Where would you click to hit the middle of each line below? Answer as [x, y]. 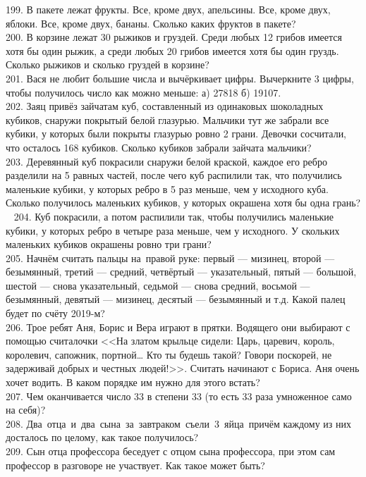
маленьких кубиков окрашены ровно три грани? [109, 244]
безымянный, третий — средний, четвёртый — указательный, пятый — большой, [181, 272]
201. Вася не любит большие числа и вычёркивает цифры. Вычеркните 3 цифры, [180, 78]
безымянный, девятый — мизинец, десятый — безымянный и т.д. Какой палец [176, 299]
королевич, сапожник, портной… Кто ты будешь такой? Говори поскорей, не [169, 354]
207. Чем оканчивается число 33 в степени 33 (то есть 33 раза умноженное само [179, 396]
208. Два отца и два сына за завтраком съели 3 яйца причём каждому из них [178, 423]
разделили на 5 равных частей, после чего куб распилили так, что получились [174, 175]
